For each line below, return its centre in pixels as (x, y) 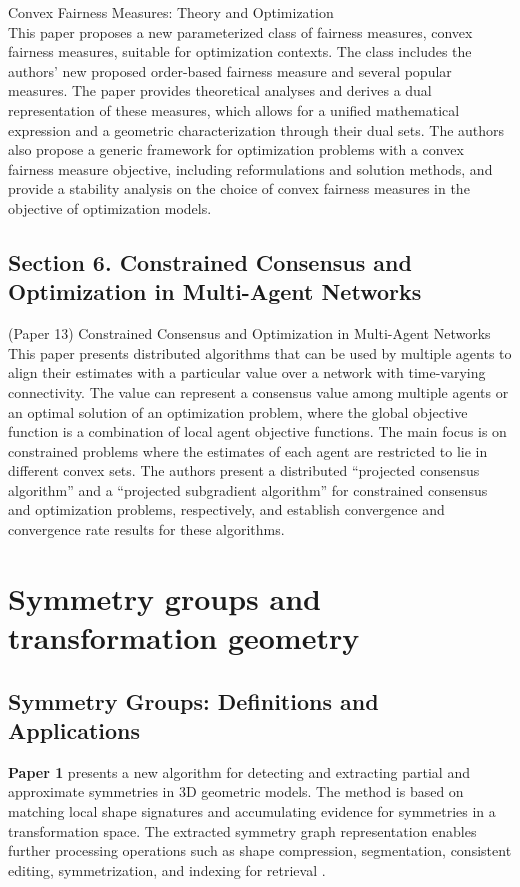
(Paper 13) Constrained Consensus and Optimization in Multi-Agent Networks (249, 333)
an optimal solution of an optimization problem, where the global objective (238, 411)
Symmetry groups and (164, 597)
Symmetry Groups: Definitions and (193, 700)
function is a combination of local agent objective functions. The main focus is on (257, 431)
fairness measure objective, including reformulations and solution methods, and (250, 168)
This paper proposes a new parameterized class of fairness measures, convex (240, 31)
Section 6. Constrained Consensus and (210, 261)
